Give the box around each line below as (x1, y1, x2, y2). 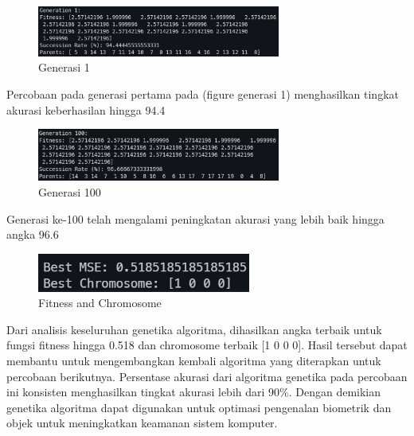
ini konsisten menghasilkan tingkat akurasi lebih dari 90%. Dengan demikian (6, 383, 381, 400)
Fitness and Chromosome (38, 294, 162, 311)
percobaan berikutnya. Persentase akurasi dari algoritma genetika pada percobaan (6, 368, 408, 384)
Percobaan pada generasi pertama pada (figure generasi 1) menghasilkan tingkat (6, 86, 399, 103)
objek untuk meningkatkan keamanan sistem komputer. (6, 415, 278, 431)
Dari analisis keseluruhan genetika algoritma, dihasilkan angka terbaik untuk (6, 321, 382, 337)
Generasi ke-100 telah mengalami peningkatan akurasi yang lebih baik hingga (6, 210, 385, 227)
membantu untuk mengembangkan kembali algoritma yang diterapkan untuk (6, 352, 381, 368)
